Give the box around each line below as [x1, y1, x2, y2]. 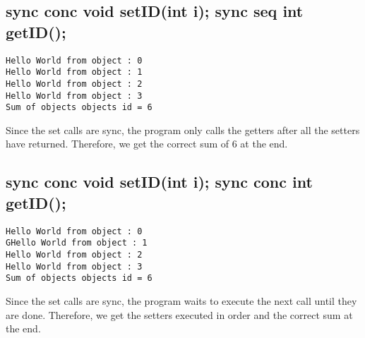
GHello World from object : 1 [6, 238, 148, 248]
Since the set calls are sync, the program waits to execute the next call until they [6, 293, 357, 308]
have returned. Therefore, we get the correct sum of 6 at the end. [6, 136, 288, 151]
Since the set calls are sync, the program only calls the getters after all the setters [6, 122, 360, 137]
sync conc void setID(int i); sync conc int [6, 171, 313, 193]
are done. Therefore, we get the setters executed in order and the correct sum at [6, 307, 353, 322]
